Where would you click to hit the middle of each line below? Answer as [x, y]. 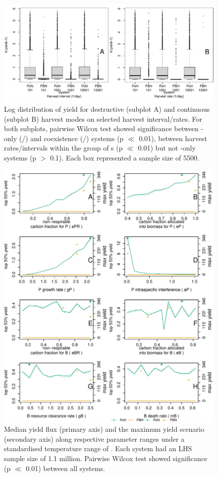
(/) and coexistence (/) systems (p [71, 138]
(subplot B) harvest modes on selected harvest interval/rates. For [103, 119]
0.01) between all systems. [65, 468]
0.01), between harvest [173, 138]
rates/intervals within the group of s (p [63, 148]
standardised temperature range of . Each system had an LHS [98, 448]
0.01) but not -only [167, 148]
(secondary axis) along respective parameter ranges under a [94, 438]
